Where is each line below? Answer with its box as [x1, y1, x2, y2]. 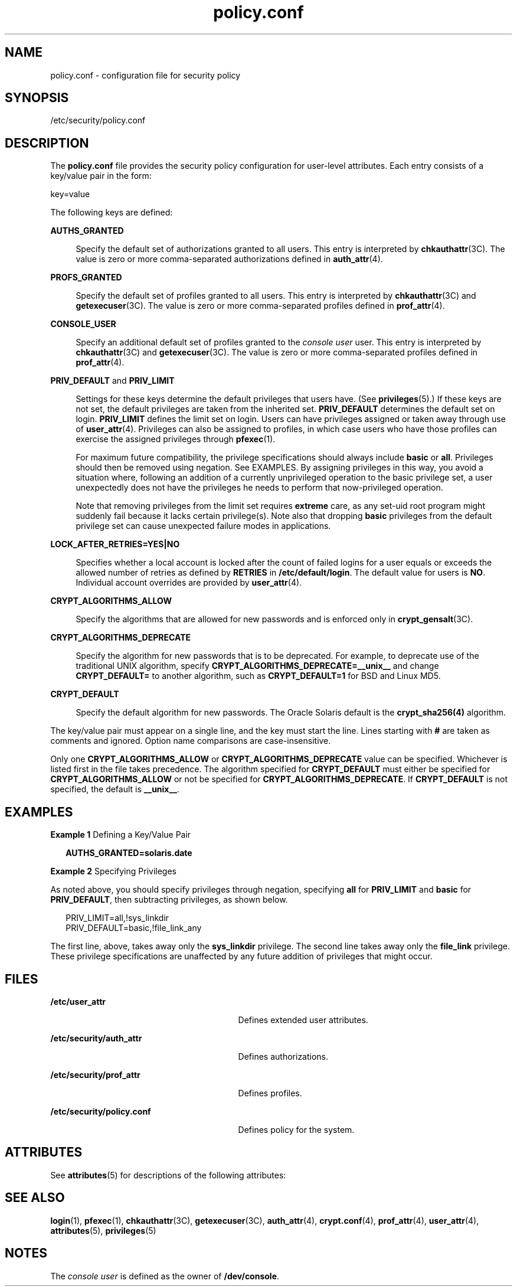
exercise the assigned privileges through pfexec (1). [76, 434, 276, 445]
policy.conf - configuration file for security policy [50, 70, 241, 80]
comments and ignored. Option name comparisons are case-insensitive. [50, 736, 331, 746]
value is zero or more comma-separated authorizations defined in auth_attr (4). [76, 254, 383, 264]
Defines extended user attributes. [238, 1014, 368, 1025]
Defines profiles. [238, 1087, 302, 1098]
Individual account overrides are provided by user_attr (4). [76, 577, 302, 588]
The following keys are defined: [50, 207, 173, 218]
